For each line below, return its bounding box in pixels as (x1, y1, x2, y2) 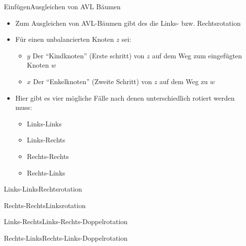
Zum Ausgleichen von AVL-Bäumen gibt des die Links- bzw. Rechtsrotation (15, 18, 241, 28)
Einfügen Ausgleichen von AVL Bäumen (4, 1, 121, 11)
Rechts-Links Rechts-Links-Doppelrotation (4, 232, 128, 243)
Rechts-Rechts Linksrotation (4, 200, 86, 210)
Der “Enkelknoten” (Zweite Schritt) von (33, 76, 152, 86)
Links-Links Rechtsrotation (4, 184, 82, 194)
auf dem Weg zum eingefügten (152, 50, 242, 60)
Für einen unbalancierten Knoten (15, 34, 114, 44)
